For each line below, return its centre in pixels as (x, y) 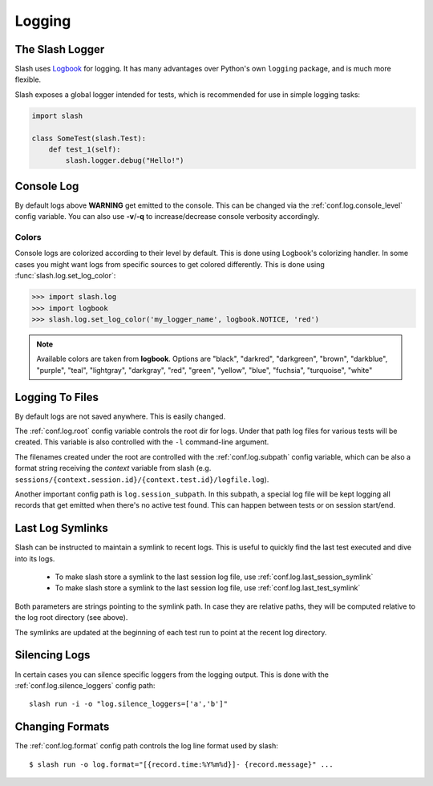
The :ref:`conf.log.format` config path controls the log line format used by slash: (146, 746)
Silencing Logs (53, 655)
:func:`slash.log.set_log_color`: (65, 276)
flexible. (28, 79)
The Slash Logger (60, 49)
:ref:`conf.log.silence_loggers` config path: (85, 685)
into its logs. (35, 558)
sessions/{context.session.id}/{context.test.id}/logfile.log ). (142, 479)
